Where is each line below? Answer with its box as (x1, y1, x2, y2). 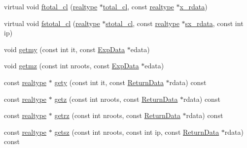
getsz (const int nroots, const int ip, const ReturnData (54, 126, 219, 137)
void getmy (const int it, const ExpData (4, 44, 125, 54)
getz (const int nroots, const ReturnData (54, 93, 178, 104)
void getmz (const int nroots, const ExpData (4, 60, 139, 71)
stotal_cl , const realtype (106, 18, 179, 28)
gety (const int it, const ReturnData (54, 77, 164, 87)
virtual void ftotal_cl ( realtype (4, 1, 98, 11)
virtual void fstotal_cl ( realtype (4, 18, 100, 28)
